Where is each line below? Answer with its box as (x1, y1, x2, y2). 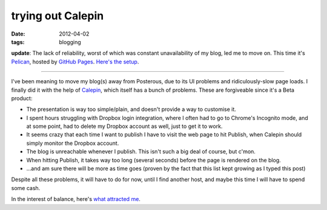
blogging (59, 38, 81, 45)
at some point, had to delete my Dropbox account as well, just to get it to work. (26, 122, 223, 130)
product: (11, 94, 33, 102)
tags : (11, 38, 25, 45)
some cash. (11, 184, 41, 191)
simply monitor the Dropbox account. (26, 139, 119, 147)
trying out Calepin (11, 9, 104, 22)
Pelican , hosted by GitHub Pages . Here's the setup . (11, 58, 139, 65)
